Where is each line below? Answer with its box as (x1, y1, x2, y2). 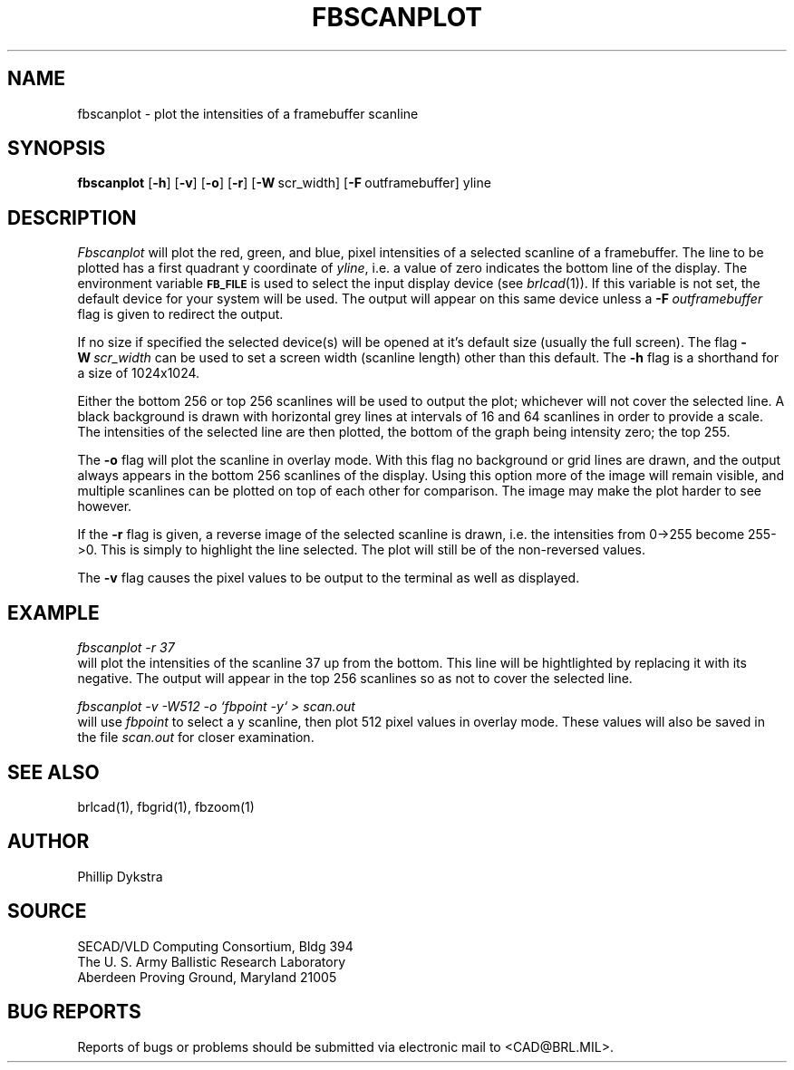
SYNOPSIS (7, 137, 106, 160)
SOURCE (7, 900, 87, 923)
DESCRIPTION (7, 206, 137, 229)
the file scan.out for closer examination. (77, 729, 315, 746)
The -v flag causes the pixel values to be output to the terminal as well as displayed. (77, 570, 580, 586)
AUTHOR (7, 830, 90, 853)
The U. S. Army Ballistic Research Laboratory (77, 953, 346, 969)
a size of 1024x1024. (77, 365, 200, 381)
